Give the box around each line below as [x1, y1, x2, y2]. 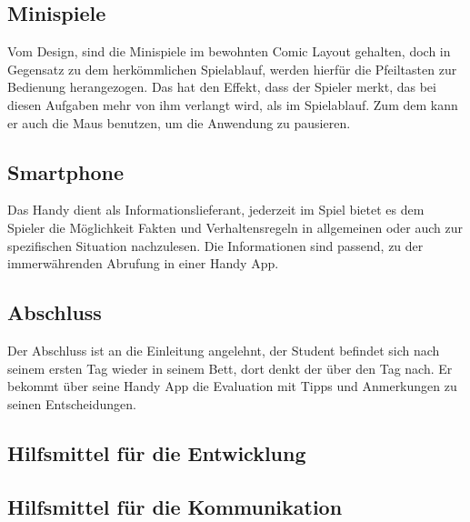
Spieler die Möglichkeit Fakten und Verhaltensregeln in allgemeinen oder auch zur [7, 217, 464, 236]
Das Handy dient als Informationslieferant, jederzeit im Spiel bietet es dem [7, 200, 425, 219]
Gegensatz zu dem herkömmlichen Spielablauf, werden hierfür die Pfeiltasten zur [7, 59, 457, 78]
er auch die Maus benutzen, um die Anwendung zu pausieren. [7, 113, 351, 132]
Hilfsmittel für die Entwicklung [7, 438, 306, 467]
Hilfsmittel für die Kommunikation [7, 492, 343, 520]
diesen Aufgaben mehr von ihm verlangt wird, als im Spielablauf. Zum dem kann [7, 95, 458, 114]
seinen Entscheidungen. [7, 394, 136, 413]
